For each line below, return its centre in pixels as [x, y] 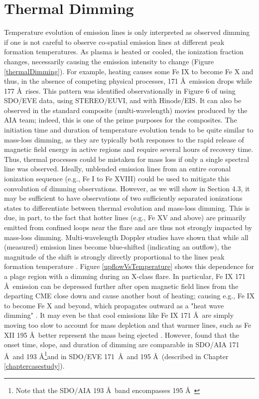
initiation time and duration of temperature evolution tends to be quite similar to [129, 130]
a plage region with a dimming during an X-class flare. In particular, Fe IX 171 [125, 276]
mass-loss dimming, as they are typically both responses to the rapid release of [124, 139]
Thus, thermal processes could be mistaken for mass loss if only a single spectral [127, 159]
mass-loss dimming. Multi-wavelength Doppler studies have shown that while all [126, 237]
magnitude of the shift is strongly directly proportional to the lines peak [114, 256]
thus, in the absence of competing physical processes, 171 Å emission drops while [128, 81]
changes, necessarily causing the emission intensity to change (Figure [109, 61]
